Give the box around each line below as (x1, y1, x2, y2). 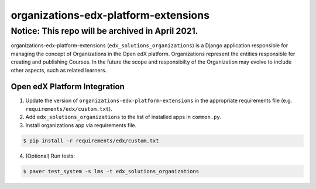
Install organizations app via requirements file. (25, 121, 137, 128)
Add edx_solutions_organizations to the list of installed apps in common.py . (25, 114, 222, 121)
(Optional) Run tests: (25, 152, 75, 159)
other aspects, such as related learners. (11, 66, 107, 73)
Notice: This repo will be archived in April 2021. (11, 26, 198, 36)
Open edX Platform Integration (11, 82, 125, 92)
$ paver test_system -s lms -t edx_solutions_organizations (23, 168, 200, 174)
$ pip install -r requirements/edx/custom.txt (23, 137, 159, 144)
